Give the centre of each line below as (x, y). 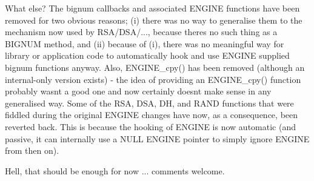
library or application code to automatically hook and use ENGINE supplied (147, 55)
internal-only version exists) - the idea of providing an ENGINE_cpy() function (153, 79)
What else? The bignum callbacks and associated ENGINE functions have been (152, 8)
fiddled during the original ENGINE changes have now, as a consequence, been (152, 115)
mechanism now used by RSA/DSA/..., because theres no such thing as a (141, 32)
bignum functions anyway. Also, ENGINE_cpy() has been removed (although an (155, 67)
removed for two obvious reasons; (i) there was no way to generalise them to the (154, 20)
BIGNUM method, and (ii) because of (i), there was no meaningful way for (145, 43)
